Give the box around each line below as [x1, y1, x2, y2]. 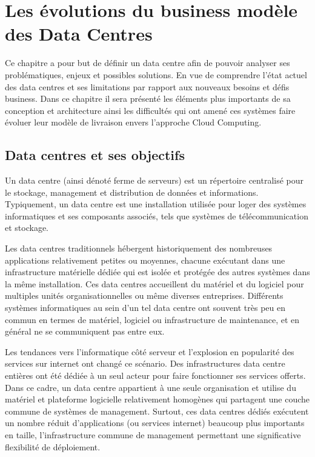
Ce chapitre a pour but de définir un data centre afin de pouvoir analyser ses [5, 56, 290, 69]
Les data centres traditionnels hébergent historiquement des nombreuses [5, 242, 273, 255]
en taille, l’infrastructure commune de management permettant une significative [5, 428, 301, 441]
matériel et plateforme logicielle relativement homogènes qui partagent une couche [5, 393, 310, 405]
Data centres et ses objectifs [5, 145, 185, 164]
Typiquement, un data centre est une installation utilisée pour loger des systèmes [5, 198, 307, 210]
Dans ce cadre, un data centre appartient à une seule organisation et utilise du [5, 381, 296, 393]
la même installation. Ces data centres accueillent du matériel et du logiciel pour [5, 277, 304, 290]
